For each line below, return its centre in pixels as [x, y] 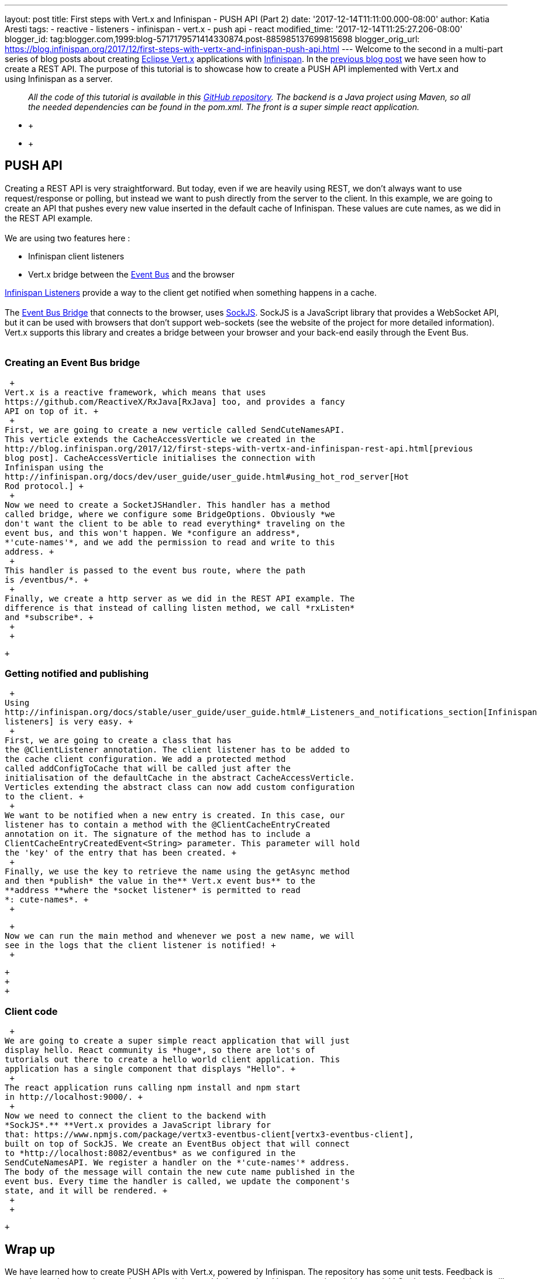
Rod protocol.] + [44, 486]
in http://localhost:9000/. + [74, 1097]
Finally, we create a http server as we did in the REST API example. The [180, 598]
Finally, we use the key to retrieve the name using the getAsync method [178, 872]
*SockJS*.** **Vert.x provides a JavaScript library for [138, 1125]
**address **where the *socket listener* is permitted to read [153, 890]
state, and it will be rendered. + [86, 1191]
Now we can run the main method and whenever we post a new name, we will [180, 936]
